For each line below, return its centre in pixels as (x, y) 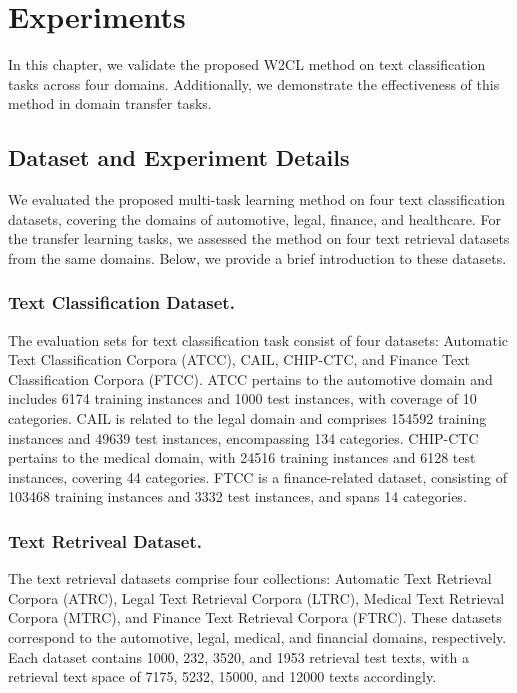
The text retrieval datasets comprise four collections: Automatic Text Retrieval (250, 578)
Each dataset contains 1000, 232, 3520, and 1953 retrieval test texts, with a (238, 656)
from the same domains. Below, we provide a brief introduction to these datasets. (257, 257)
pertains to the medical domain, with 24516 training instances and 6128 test (242, 457)
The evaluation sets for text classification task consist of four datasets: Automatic (258, 339)
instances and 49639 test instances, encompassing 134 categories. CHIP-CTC (243, 437)
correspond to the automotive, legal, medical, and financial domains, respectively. (257, 637)
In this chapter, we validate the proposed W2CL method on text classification (247, 64)
